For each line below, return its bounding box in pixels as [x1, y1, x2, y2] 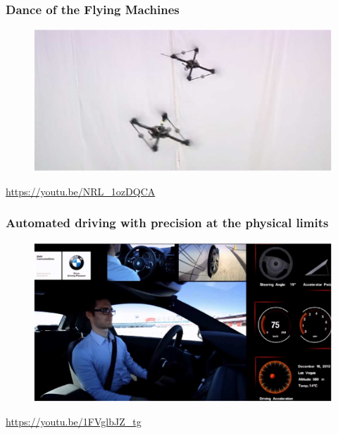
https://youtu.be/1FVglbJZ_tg [6, 414, 142, 428]
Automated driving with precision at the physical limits [6, 214, 329, 231]
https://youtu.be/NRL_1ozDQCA [6, 183, 156, 198]
